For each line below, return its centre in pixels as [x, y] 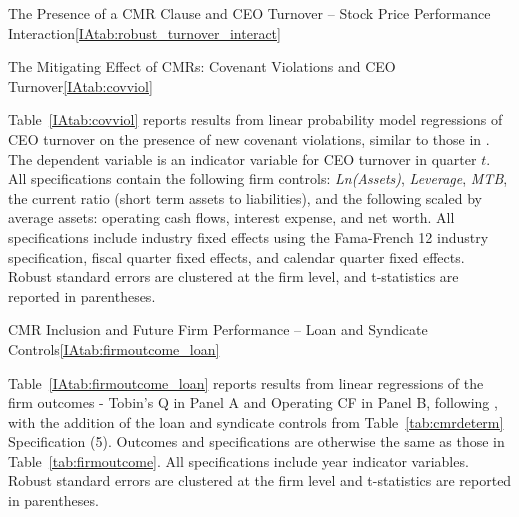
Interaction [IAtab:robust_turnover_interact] [144, 32]
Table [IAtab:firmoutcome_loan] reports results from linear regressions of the [246, 382]
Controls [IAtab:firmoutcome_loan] [114, 348]
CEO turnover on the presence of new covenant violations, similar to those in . [249, 138]
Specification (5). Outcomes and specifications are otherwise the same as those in [256, 441]
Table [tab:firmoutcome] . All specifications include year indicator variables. [238, 460]
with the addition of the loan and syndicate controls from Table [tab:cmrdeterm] [256, 421]
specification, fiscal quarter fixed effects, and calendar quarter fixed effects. [236, 256]
